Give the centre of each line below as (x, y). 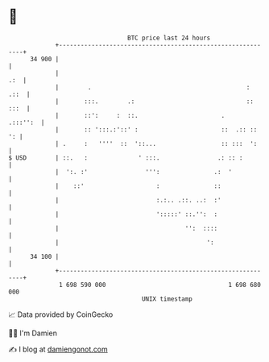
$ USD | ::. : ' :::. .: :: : (126, 158)
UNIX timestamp (167, 299)
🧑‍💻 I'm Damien (33, 333)
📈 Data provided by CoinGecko (61, 314)
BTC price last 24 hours (169, 38)
